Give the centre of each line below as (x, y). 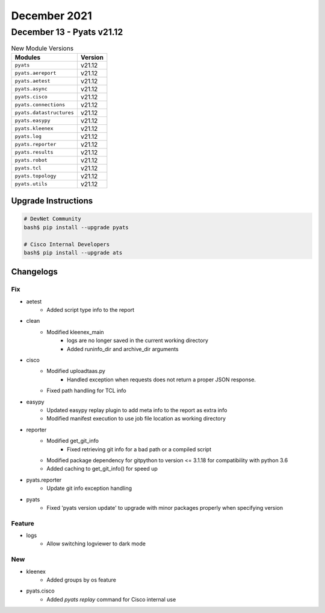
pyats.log (28, 137)
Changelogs (35, 272)
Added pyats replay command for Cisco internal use (111, 599)
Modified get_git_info (73, 441)
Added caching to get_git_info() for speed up (102, 469)
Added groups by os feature (82, 580)
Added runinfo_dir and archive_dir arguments (123, 349)
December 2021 (52, 16)
